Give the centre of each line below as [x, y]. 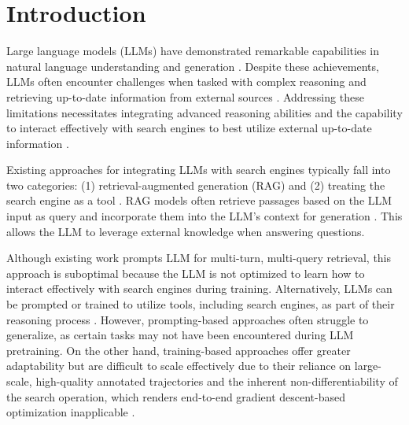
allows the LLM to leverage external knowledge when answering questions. [186, 231]
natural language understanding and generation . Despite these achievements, [193, 66]
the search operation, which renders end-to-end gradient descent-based [176, 396]
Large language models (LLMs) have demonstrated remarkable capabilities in [193, 51]
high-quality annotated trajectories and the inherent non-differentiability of [217, 381]
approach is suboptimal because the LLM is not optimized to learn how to [186, 273]
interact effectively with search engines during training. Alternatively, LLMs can [199, 288]
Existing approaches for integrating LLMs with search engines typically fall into [199, 170]
